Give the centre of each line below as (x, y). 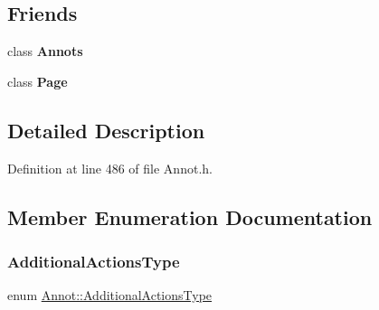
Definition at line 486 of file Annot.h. (110, 168)
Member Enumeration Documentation (190, 216)
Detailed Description (106, 130)
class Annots (45, 51)
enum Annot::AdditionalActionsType (110, 295)
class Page (38, 81)
